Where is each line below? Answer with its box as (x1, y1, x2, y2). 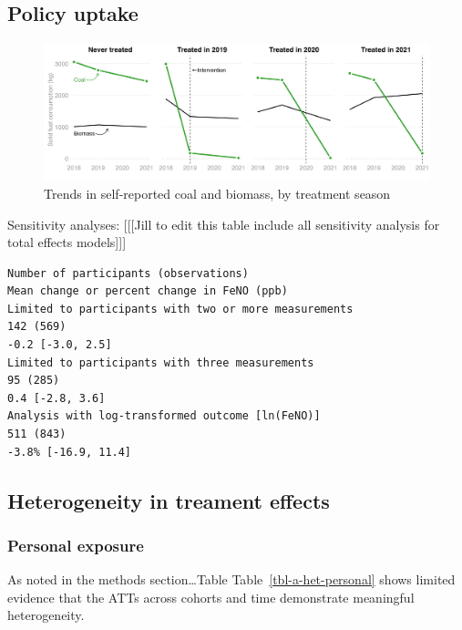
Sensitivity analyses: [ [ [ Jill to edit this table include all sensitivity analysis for (7, 214, 440, 233)
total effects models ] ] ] (7, 232, 127, 252)
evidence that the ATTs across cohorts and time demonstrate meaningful (7, 587, 415, 606)
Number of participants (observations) (7, 266, 249, 280)
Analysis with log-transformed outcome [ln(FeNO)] (7, 409, 321, 423)
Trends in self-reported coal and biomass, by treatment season (44, 183, 391, 202)
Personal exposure (7, 533, 144, 556)
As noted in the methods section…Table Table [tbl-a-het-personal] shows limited (7, 570, 456, 589)
